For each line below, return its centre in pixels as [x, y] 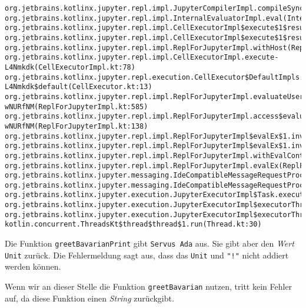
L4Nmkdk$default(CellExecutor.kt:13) [79, 87]
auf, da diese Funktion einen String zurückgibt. [89, 298]
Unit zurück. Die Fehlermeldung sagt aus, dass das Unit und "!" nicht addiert [147, 255]
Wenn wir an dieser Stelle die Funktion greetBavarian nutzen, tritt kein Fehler [149, 286]
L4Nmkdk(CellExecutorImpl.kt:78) [70, 67]
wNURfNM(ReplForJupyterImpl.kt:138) [76, 126]
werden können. [33, 266]
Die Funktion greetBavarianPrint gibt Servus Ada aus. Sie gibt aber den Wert [149, 243]
